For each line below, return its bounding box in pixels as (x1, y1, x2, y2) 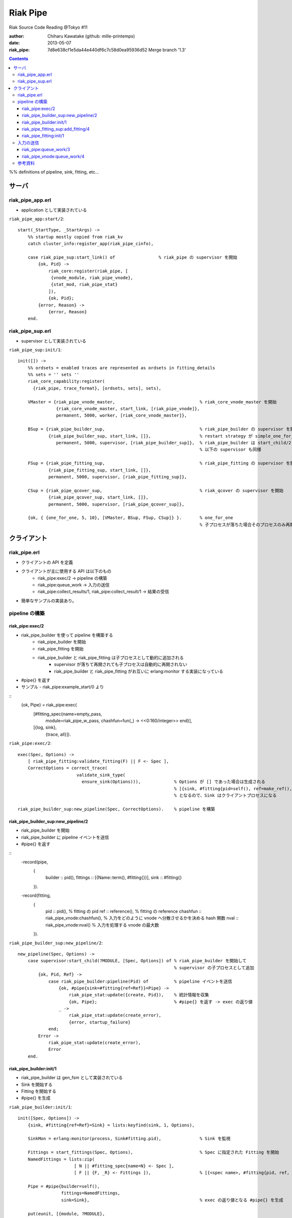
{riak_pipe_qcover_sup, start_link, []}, (48, 495, 148, 500)
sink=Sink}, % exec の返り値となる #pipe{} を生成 (61, 1197, 283, 1203)
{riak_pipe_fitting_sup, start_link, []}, (48, 467, 151, 473)
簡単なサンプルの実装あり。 (21, 597, 77, 604)
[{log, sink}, (33, 724, 57, 730)
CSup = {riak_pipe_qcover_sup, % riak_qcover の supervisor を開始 (27, 488, 284, 493)
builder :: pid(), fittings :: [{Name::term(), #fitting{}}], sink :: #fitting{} (45, 875, 182, 880)
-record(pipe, (21, 859, 48, 865)
